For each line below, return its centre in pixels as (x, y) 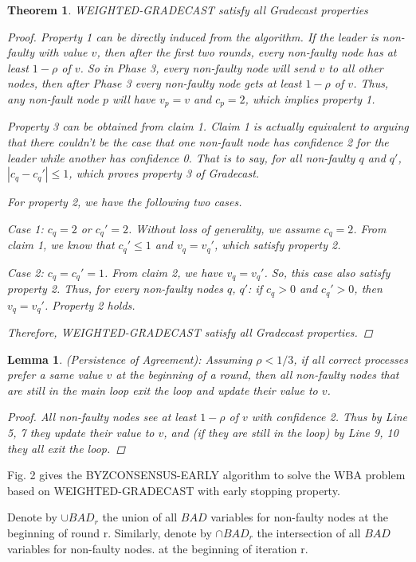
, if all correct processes (351, 359)
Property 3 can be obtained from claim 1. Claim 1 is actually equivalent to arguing (208, 126)
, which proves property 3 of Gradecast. (164, 173)
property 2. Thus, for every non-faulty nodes (115, 289)
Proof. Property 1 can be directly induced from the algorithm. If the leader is (193, 36)
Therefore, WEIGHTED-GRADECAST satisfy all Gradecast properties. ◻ (190, 332)
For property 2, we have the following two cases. (125, 202)
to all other (356, 67)
